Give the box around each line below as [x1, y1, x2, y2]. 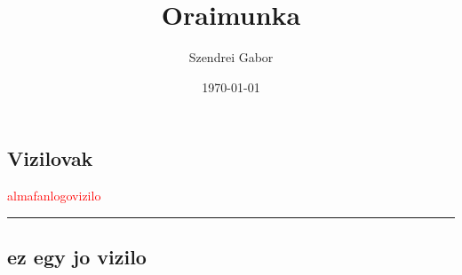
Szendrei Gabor [188, 48, 274, 67]
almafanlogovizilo [7, 186, 101, 205]
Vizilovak [7, 145, 93, 172]
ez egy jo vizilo [7, 243, 147, 271]
